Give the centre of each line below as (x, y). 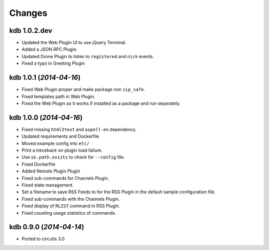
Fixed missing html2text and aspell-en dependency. (79, 129)
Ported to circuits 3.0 (43, 239)
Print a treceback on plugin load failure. (62, 150)
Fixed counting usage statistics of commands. (69, 213)
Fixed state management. (48, 185)
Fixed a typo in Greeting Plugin (53, 63)
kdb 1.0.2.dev (31, 31)
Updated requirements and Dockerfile (60, 136)
